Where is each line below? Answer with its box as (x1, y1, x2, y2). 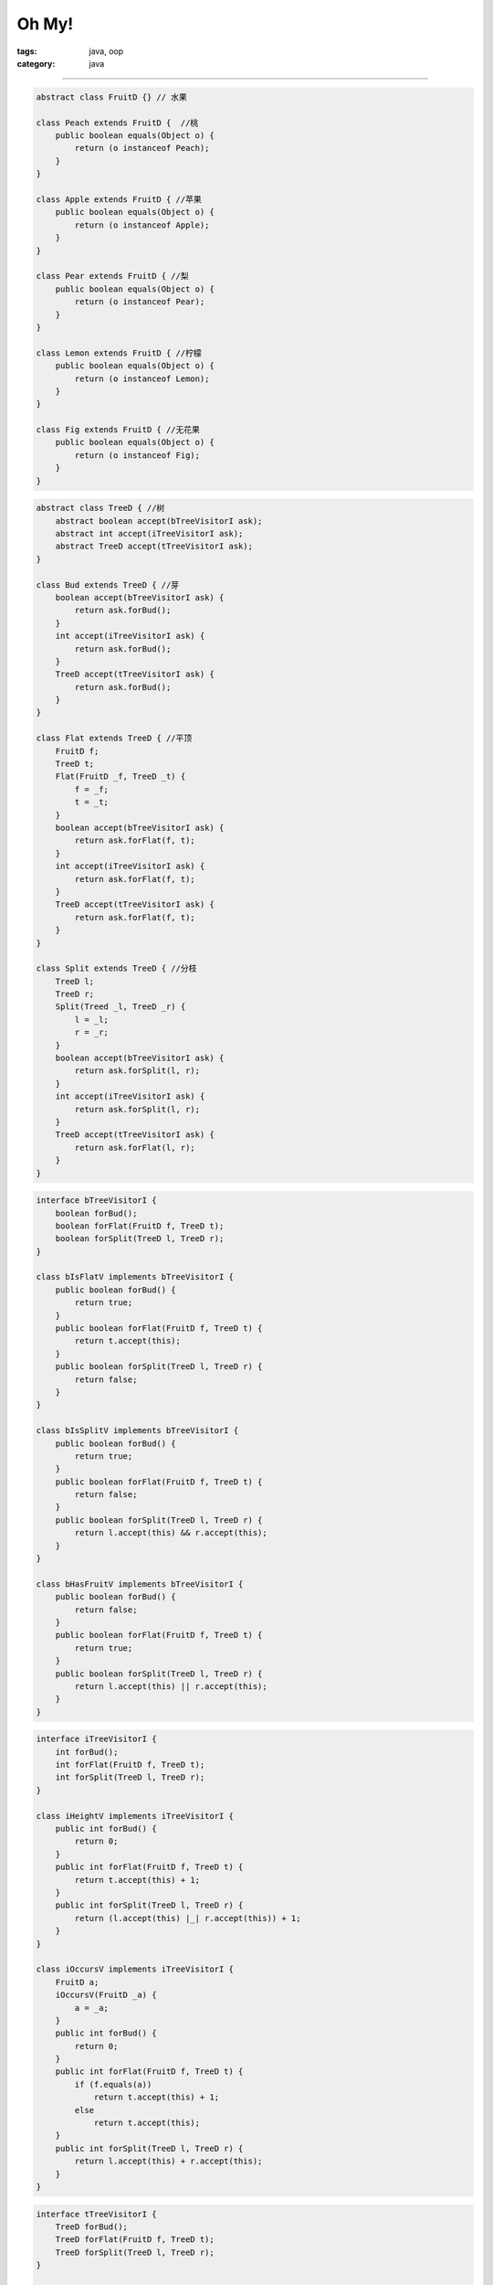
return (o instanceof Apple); (74, 219, 210, 230)
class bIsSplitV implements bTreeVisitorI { (36, 1426, 239, 1436)
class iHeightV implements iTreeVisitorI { (36, 1811, 235, 1821)
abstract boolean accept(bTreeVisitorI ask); (55, 515, 263, 526)
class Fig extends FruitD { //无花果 (36, 425, 201, 435)
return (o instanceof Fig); (74, 450, 201, 461)
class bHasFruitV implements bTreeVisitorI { (36, 1578, 244, 1589)
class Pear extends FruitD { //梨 (36, 271, 189, 282)
